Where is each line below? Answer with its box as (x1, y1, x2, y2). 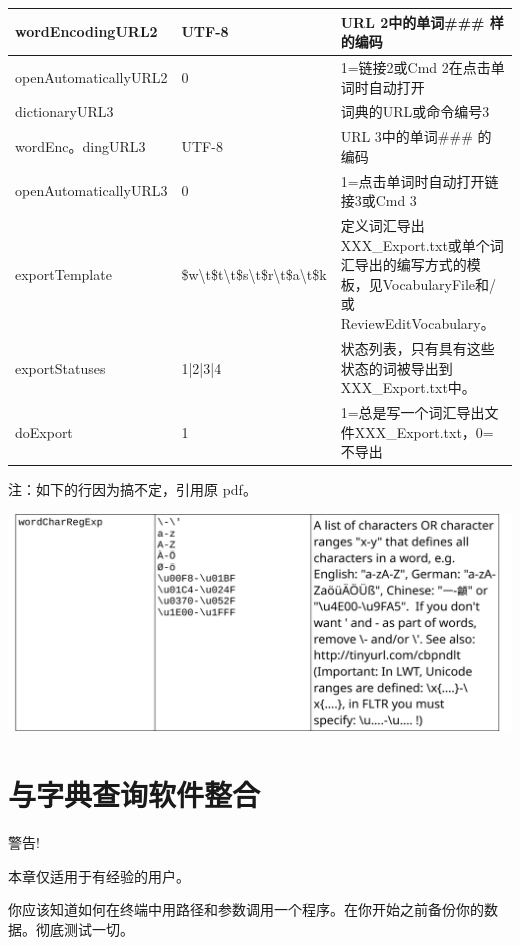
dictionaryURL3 (15, 101, 114, 122)
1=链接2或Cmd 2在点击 (340, 56, 491, 77)
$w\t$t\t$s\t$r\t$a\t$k (181, 264, 327, 285)
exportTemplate (15, 264, 112, 285)
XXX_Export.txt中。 (340, 377, 476, 398)
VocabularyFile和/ (382, 273, 497, 294)
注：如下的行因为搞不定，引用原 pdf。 (8, 479, 257, 500)
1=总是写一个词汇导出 (340, 401, 485, 422)
